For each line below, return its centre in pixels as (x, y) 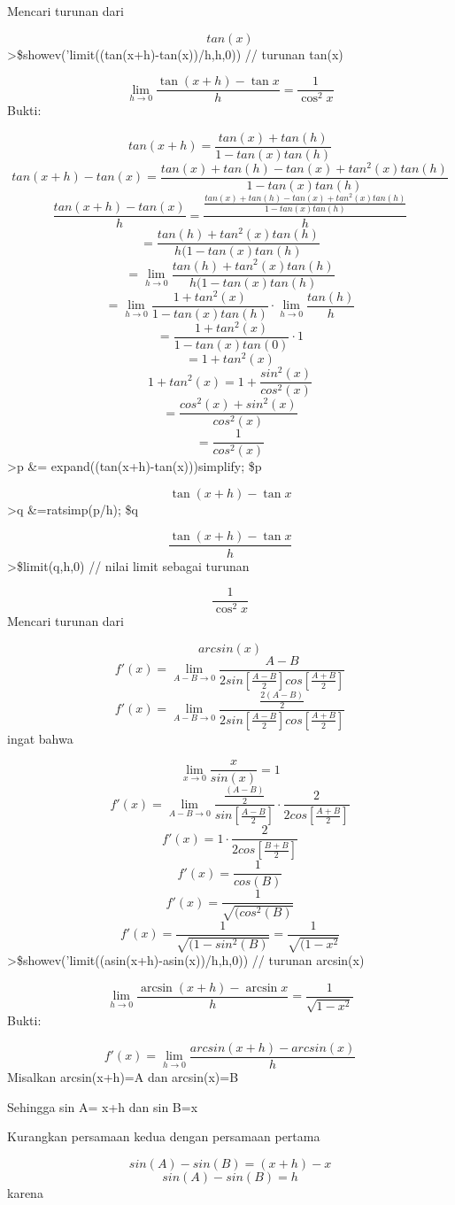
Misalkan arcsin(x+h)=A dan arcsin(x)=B (123, 1076)
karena (25, 1192)
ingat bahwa (40, 738)
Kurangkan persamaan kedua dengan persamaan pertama (164, 1136)
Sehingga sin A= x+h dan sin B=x (103, 1106)
